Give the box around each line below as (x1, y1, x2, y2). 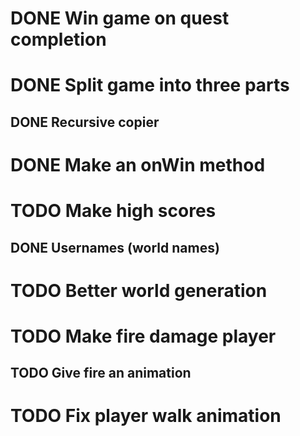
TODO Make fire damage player (10, 325, 277, 347)
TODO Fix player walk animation (10, 405, 282, 427)
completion (10, 28, 107, 51)
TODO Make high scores (10, 200, 217, 222)
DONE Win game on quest (10, 7, 230, 30)
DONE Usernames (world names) (10, 239, 220, 256)
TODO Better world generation (10, 279, 268, 302)
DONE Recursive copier (10, 113, 160, 131)
